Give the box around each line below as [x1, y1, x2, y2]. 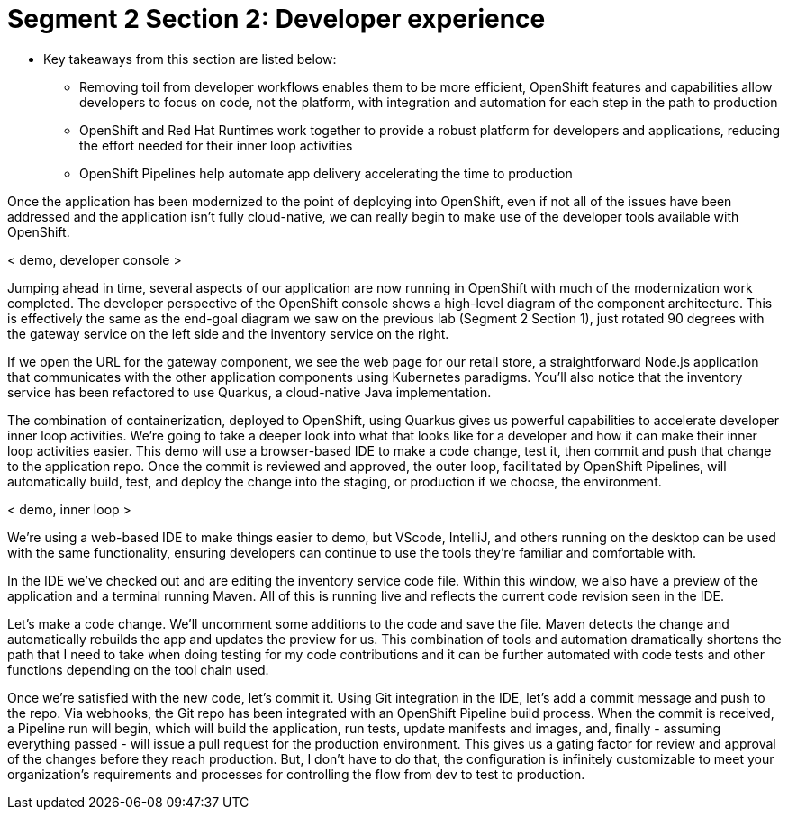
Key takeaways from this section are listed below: [43, 50, 337, 67]
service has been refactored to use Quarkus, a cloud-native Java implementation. [7, 384, 492, 400]
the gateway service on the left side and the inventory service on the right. [7, 325, 449, 341]
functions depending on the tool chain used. [7, 661, 269, 677]
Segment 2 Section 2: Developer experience [7, 4, 546, 34]
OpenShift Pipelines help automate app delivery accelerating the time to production [79, 165, 573, 181]
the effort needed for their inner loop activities [79, 137, 353, 153]
